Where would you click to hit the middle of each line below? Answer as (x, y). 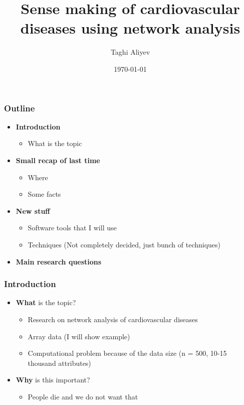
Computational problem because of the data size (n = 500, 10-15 (127, 353)
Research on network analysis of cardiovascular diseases (113, 319)
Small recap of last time (58, 160)
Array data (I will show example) (79, 336)
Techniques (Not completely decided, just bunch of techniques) (124, 244)
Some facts (44, 194)
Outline (20, 108)
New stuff (33, 211)
